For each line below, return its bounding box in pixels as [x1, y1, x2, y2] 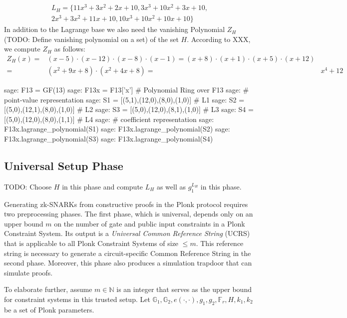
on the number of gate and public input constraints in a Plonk [54, 218, 245, 228]
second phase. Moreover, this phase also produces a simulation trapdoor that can [4, 257, 252, 268]
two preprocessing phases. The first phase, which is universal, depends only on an [4, 208, 253, 219]
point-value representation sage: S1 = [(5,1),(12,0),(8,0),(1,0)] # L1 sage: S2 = [4, 94, 245, 104]
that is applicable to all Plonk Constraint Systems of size [4, 238, 179, 248]
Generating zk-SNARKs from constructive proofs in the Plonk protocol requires [4, 198, 248, 209]
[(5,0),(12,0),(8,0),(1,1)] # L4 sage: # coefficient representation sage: [4, 113, 214, 124]
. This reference [196, 238, 244, 248]
